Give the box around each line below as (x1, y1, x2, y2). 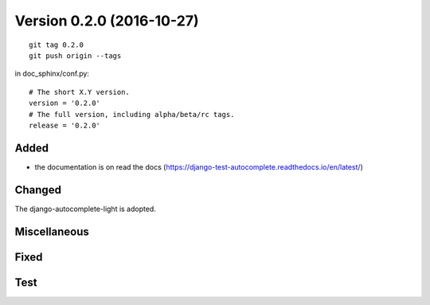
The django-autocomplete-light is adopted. (14, 204, 157, 213)
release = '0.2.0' (29, 120, 101, 130)
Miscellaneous (14, 225, 89, 238)
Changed (14, 183, 61, 197)
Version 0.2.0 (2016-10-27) (14, 12, 199, 29)
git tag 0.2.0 (29, 40, 84, 49)
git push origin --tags (29, 51, 122, 60)
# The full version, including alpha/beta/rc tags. (29, 110, 235, 119)
